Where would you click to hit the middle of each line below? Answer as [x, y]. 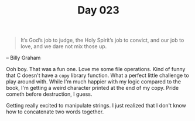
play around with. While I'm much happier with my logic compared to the [94, 82]
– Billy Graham [23, 58]
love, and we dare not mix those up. [64, 46]
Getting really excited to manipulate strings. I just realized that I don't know [96, 106]
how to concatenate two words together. [55, 112]
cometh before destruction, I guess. [49, 94]
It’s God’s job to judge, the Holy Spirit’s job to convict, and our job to [102, 40]
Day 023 [98, 10]
